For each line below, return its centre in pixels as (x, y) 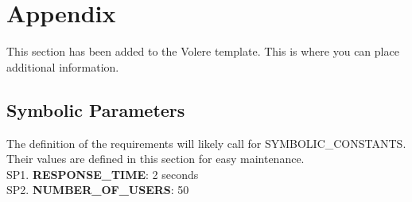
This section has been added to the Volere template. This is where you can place (203, 51)
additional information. (63, 66)
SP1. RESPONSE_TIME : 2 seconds (103, 174)
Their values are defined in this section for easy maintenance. (155, 159)
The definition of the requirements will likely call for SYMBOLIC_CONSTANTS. (206, 143)
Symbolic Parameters (96, 109)
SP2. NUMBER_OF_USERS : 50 (98, 190)
